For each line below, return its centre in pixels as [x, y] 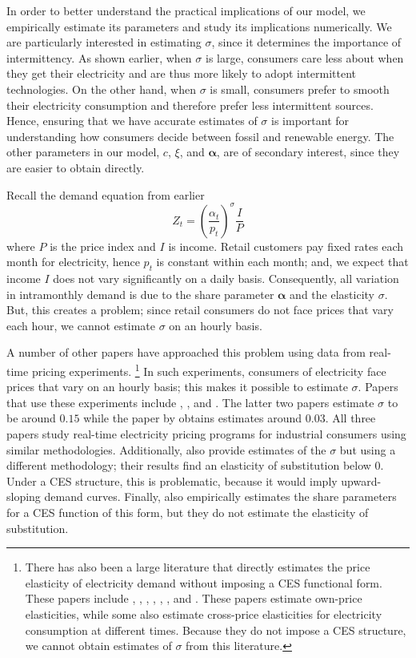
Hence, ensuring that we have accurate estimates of [132, 121]
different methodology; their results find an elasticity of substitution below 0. [195, 465]
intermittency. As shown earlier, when [99, 57]
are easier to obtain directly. [76, 167]
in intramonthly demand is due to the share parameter [140, 294]
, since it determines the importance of [306, 42]
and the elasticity [332, 294]
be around [31, 418]
